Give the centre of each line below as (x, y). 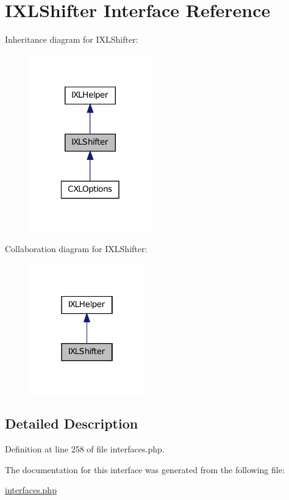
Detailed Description (72, 423)
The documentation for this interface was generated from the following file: (145, 469)
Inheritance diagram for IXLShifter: (72, 39)
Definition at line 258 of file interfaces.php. (85, 449)
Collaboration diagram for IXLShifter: (76, 249)
